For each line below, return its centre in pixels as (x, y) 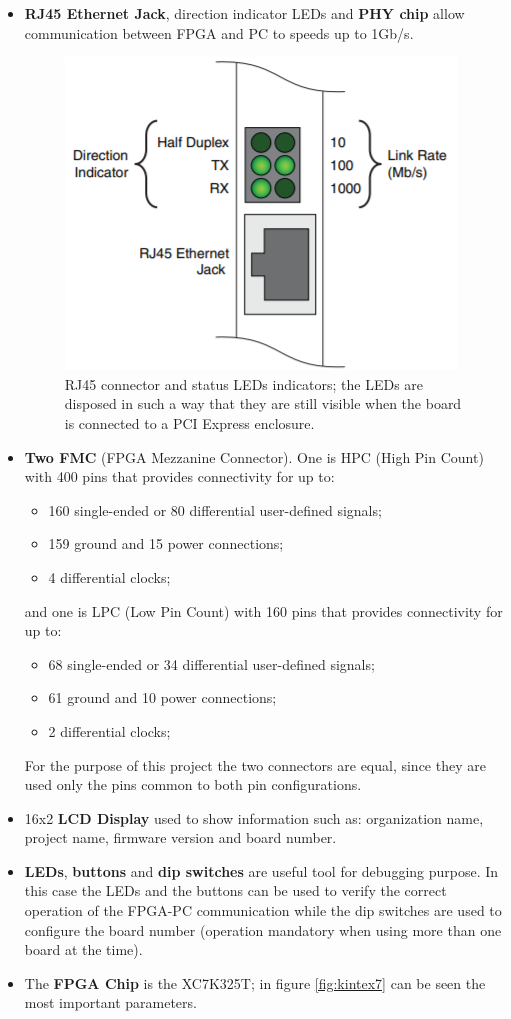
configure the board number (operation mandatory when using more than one (263, 929)
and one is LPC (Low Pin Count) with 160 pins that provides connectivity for (263, 610)
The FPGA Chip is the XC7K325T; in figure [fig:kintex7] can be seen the (255, 982)
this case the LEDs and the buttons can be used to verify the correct (235, 890)
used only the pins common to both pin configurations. (193, 784)
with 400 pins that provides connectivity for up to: (179, 476)
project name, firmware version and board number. (180, 837)
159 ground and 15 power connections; (166, 543)
